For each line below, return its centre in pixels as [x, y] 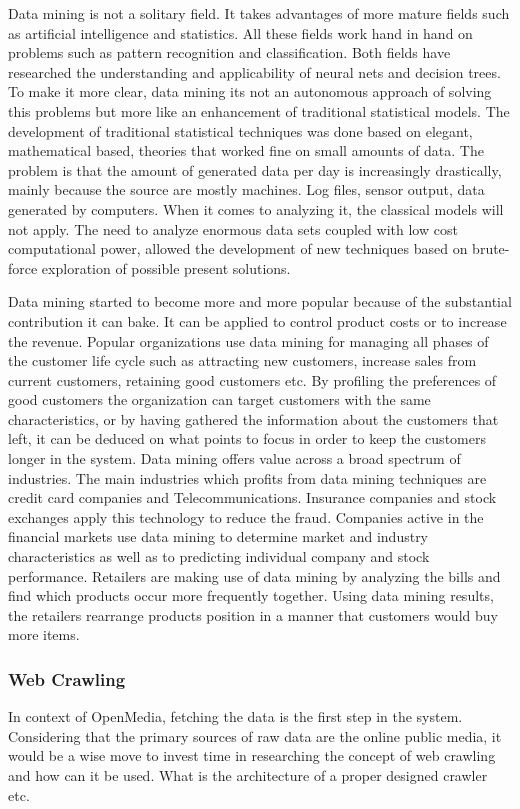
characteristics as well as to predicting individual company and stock [219, 556]
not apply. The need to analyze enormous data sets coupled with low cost [233, 228]
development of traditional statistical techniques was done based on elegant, [240, 130]
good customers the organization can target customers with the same [219, 399]
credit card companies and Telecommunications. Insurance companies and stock [252, 497]
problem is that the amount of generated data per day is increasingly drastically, [255, 169]
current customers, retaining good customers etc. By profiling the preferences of [252, 379]
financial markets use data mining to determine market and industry [218, 536]
